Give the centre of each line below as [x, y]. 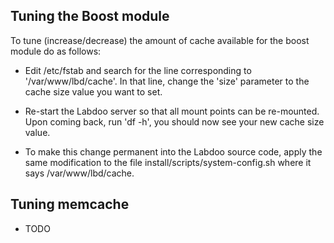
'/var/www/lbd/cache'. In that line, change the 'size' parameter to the [167, 81]
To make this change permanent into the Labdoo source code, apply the [173, 151]
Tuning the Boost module [90, 16]
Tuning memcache [70, 204]
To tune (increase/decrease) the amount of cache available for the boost [160, 40]
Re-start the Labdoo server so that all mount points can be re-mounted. [172, 111]
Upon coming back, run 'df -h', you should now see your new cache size [174, 121]
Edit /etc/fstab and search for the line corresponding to [138, 70]
